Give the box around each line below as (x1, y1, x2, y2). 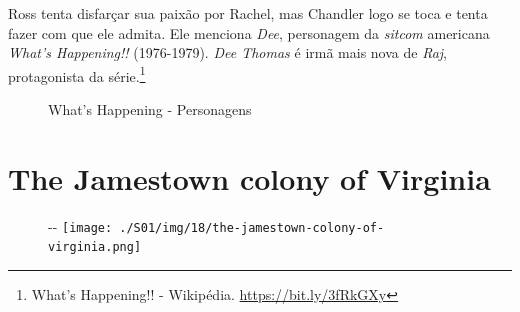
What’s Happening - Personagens (48, 99, 252, 120)
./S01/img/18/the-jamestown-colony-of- (119, 220, 385, 235)
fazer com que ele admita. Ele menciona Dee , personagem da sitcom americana (8, 22, 490, 43)
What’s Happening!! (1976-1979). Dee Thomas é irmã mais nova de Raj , (8, 42, 448, 63)
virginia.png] (48, 240, 142, 255)
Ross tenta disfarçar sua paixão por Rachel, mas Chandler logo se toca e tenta (8, 3, 488, 23)
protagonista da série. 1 (8, 62, 146, 86)
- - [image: (48, 215, 113, 236)
